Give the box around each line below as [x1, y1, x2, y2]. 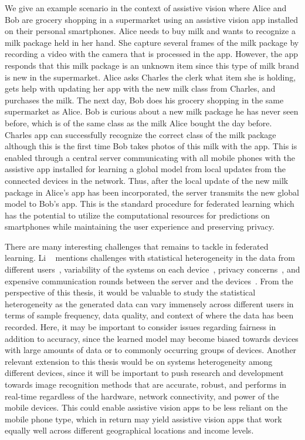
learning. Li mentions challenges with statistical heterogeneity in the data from [5, 251, 295, 264]
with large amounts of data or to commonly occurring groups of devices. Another [5, 344, 297, 356]
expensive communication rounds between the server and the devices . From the [5, 274, 293, 287]
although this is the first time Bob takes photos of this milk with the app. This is [5, 140, 297, 152]
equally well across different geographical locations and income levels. [5, 424, 254, 436]
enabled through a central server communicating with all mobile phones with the [5, 151, 295, 163]
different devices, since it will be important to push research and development [5, 367, 284, 379]
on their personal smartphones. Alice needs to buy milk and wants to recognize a [5, 25, 296, 37]
